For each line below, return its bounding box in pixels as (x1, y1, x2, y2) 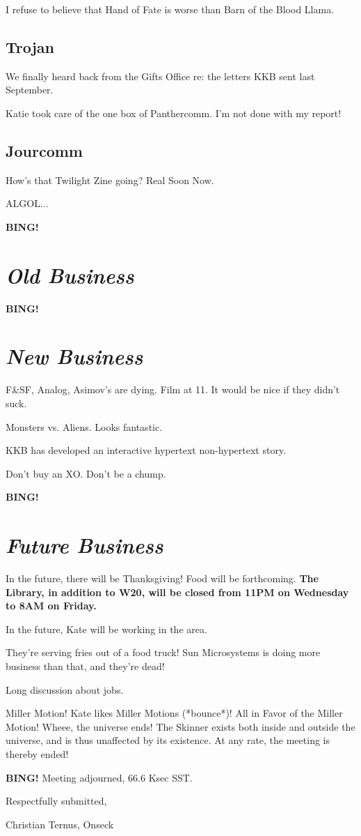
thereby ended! (6, 747, 69, 761)
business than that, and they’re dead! (6, 659, 165, 674)
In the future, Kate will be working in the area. (6, 621, 207, 636)
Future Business (6, 531, 163, 560)
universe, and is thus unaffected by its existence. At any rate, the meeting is (6, 733, 330, 747)
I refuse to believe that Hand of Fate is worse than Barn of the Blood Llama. (6, 2, 335, 16)
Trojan (6, 36, 55, 57)
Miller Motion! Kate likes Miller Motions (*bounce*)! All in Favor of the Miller (6, 706, 343, 720)
